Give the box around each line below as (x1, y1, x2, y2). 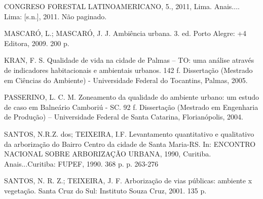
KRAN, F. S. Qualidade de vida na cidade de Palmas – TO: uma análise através (4, 55, 254, 65)
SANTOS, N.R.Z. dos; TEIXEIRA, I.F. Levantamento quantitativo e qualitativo (4, 128, 254, 139)
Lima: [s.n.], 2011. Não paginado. (4, 11, 107, 21)
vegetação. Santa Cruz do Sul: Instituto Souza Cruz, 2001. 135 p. (4, 185, 207, 195)
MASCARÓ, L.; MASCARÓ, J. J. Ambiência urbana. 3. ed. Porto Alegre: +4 (4, 28, 247, 38)
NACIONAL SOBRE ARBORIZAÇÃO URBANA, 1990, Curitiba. (4, 148, 211, 159)
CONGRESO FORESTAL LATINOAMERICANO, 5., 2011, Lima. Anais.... (4, 1, 240, 11)
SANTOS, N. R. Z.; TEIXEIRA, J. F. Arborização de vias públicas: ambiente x (4, 175, 252, 186)
